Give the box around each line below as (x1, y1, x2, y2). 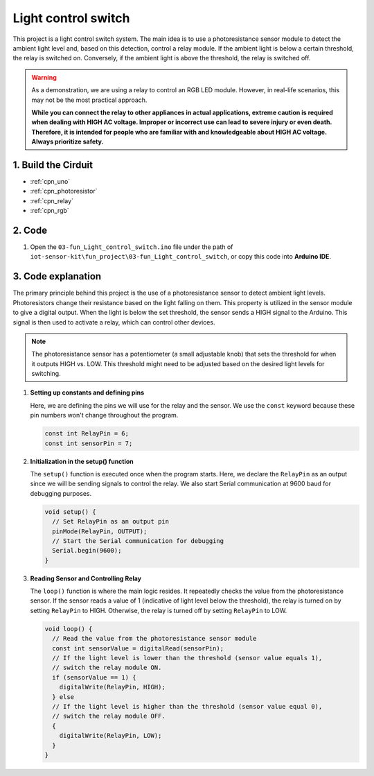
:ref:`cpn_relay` (30, 196, 74, 205)
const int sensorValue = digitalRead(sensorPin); (52, 644, 224, 652)
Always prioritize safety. (31, 137, 104, 146)
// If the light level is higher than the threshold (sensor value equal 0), (52, 702, 323, 710)
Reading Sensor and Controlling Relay (30, 574, 142, 583)
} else (52, 693, 75, 700)
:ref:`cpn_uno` (30, 177, 71, 185)
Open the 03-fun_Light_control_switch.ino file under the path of (30, 243, 233, 251)
